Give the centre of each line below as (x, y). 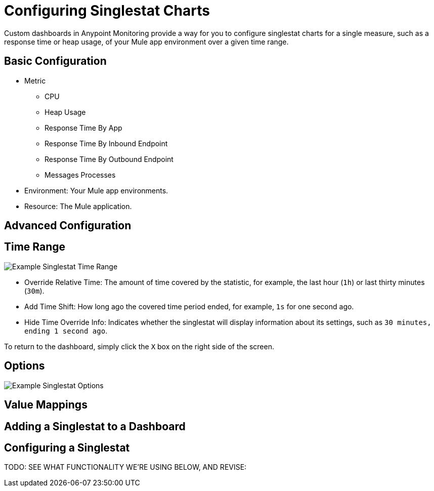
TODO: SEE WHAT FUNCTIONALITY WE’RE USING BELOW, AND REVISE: (125, 467)
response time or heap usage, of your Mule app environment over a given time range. (146, 42)
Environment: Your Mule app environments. (96, 190)
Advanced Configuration (68, 226)
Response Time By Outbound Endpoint (109, 159)
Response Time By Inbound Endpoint (106, 143)
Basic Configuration (55, 61)
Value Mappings (46, 405)
